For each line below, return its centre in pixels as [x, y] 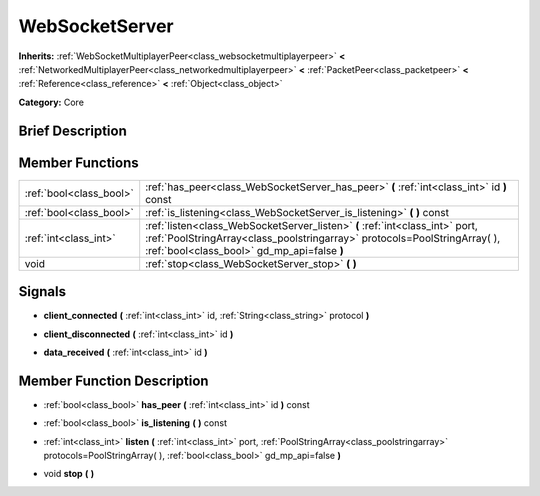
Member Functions [78, 162]
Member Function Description [113, 380]
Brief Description [72, 130]
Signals [42, 291]
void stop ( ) [69, 474]
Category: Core [51, 102]
